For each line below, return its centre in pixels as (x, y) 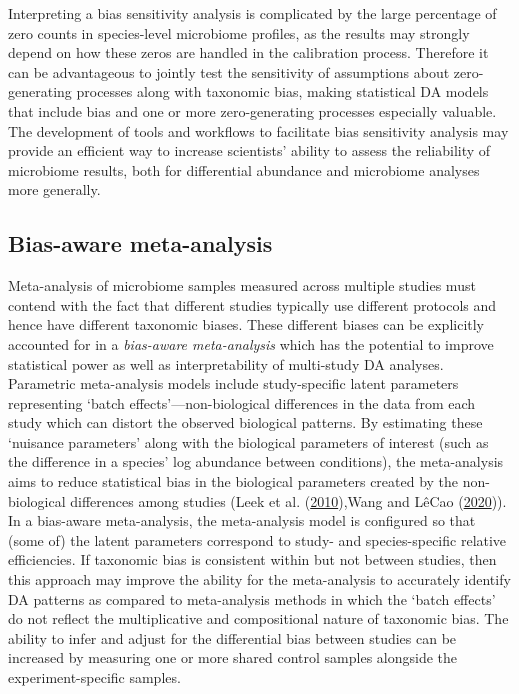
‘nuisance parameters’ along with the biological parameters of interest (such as (248, 441)
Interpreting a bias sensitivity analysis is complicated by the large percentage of (252, 13)
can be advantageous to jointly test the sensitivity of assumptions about (229, 71)
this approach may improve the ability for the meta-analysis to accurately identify (259, 579)
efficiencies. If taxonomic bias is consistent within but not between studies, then (252, 559)
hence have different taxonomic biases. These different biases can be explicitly (246, 324)
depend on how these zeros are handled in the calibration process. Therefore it (248, 52)
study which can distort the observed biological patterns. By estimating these (245, 422)
